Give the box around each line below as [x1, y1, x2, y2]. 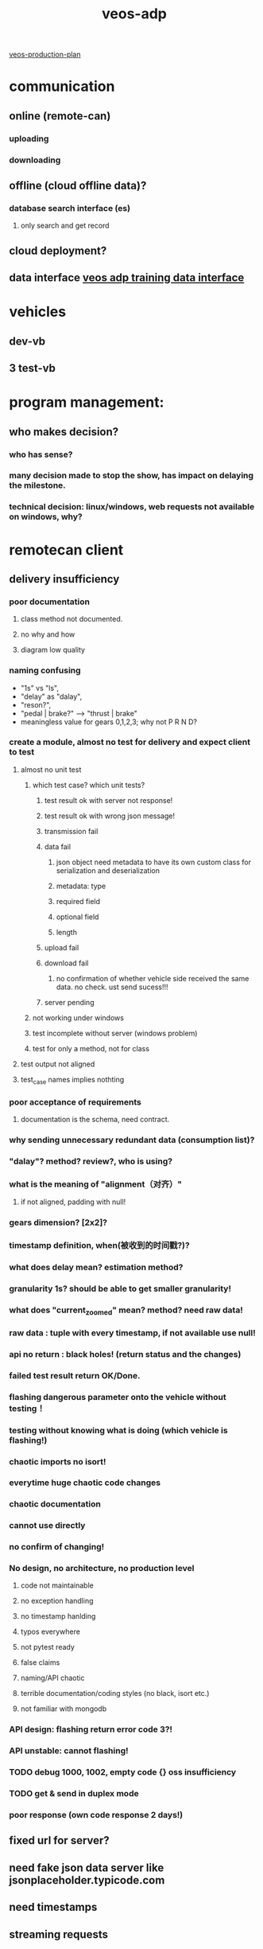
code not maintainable [20, 1581, 94, 1590]
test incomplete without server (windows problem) [32, 1028, 198, 1038]
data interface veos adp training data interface [9, 271, 245, 285]
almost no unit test [20, 765, 82, 774]
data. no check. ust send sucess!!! [56, 982, 169, 992]
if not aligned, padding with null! [20, 1197, 126, 1206]
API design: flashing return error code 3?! [9, 1724, 173, 1735]
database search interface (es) [9, 202, 130, 213]
